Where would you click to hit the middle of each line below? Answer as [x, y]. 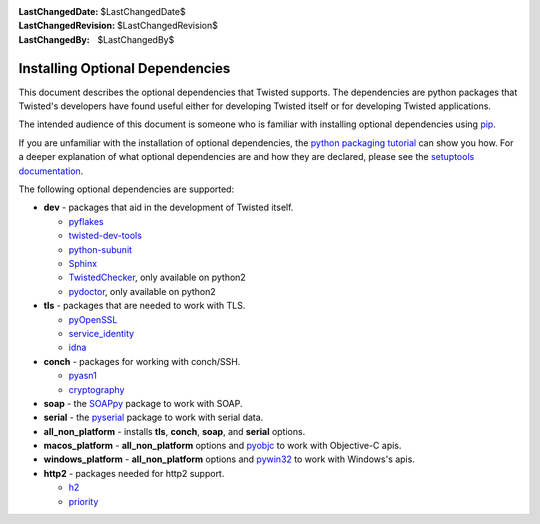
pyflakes [86, 221]
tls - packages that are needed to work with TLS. [144, 306]
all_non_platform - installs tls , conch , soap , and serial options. [174, 431]
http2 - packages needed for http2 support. [134, 473]
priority [83, 501]
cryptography [96, 389]
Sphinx [83, 263]
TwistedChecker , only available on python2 [157, 277]
